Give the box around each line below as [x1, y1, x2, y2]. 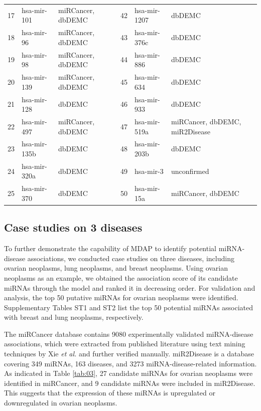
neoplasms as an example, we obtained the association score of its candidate [4, 272, 238, 283]
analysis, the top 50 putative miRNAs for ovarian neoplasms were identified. [4, 292, 238, 303]
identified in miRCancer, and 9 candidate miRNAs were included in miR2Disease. [4, 377, 255, 388]
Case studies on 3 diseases [4, 220, 143, 235]
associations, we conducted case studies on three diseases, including [27, 253, 234, 263]
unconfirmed [171, 165, 209, 176]
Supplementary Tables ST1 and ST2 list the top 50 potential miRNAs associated [4, 302, 253, 312]
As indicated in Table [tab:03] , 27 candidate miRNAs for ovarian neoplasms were [4, 368, 253, 378]
